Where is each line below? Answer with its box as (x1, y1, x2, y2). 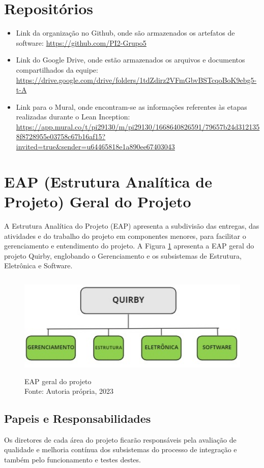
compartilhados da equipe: (16, 64, 98, 75)
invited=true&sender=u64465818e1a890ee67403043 (16, 141, 175, 152)
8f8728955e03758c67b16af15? (16, 131, 106, 142)
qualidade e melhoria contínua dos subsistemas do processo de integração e (4, 444, 237, 455)
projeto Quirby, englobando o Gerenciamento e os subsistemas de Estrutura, (4, 250, 242, 261)
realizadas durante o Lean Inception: (16, 111, 130, 122)
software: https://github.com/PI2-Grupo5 (16, 37, 146, 48)
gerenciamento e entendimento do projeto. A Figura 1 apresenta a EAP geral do (4, 240, 254, 251)
